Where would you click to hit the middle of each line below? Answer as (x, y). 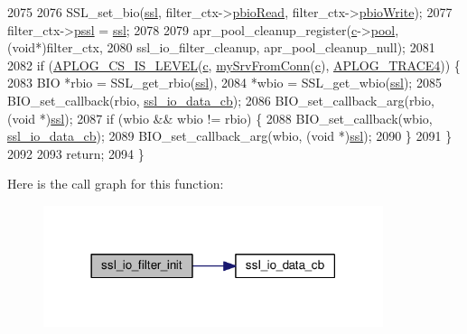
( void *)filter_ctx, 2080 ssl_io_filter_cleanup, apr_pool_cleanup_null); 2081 (221, 47)
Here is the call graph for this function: (116, 184)
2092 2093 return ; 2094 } (76, 153)
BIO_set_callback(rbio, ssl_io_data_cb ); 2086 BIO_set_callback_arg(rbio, (221, 100)
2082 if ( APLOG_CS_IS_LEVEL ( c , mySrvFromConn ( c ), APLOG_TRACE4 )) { (234, 65)
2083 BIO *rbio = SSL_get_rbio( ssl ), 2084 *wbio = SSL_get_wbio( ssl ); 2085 (224, 83)
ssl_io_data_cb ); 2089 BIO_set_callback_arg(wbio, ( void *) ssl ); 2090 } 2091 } (230, 136)
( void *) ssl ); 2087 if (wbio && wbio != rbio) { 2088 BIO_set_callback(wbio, (220, 118)
